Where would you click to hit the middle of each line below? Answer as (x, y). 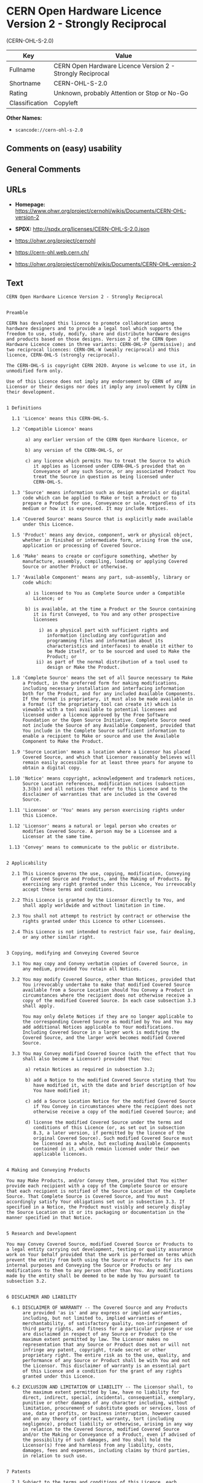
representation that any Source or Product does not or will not (106, 1345)
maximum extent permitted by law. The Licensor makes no (95, 1340)
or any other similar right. (59, 937)
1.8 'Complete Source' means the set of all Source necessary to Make (102, 678)
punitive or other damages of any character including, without (105, 1403)
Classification (29, 103)
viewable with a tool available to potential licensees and (99, 710)
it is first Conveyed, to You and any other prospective (106, 614)
